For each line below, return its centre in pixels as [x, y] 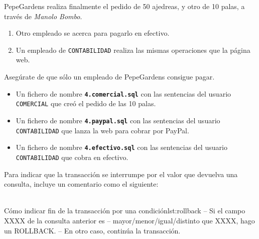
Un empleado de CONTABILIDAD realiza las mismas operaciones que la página [133, 50]
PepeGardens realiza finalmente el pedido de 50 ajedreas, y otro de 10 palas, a [124, 6]
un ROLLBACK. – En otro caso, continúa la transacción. [92, 230]
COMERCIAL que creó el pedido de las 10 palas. [86, 103]
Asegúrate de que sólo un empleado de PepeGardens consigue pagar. [109, 77]
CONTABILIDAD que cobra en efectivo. [72, 157]
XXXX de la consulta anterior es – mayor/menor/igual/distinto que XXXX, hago [129, 220]
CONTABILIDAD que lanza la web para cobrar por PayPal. [102, 130]
